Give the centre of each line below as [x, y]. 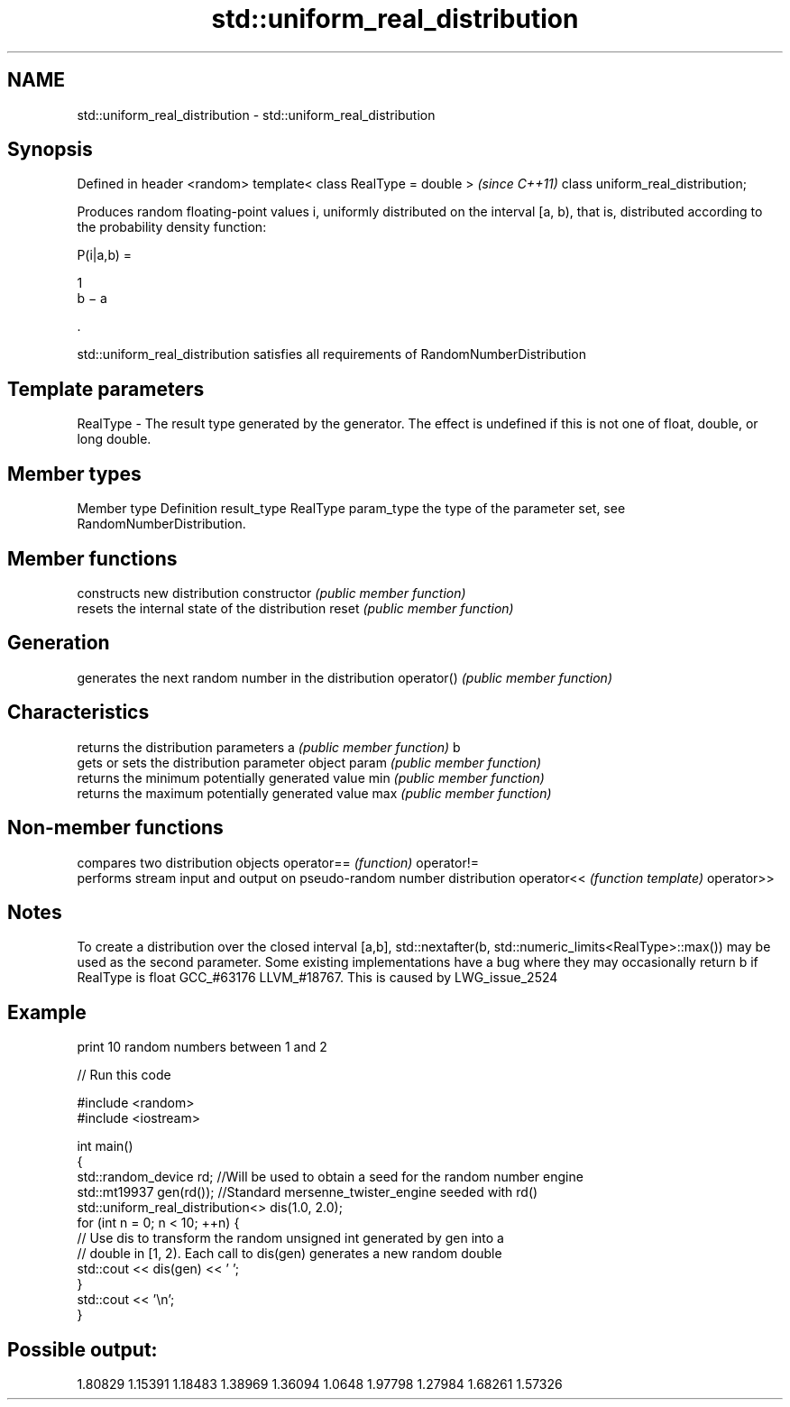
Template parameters [106, 389]
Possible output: [83, 1349]
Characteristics [78, 713]
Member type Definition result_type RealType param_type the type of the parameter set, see [351, 509]
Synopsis [50, 150]
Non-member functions [115, 828]
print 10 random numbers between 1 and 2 [202, 1047]
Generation [59, 643]
